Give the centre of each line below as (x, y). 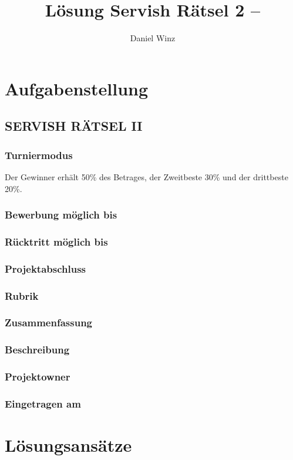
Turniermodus (39, 155)
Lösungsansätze (68, 445)
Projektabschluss (45, 268)
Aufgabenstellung (77, 88)
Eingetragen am (43, 403)
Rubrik (22, 295)
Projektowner (38, 377)
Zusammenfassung (49, 322)
